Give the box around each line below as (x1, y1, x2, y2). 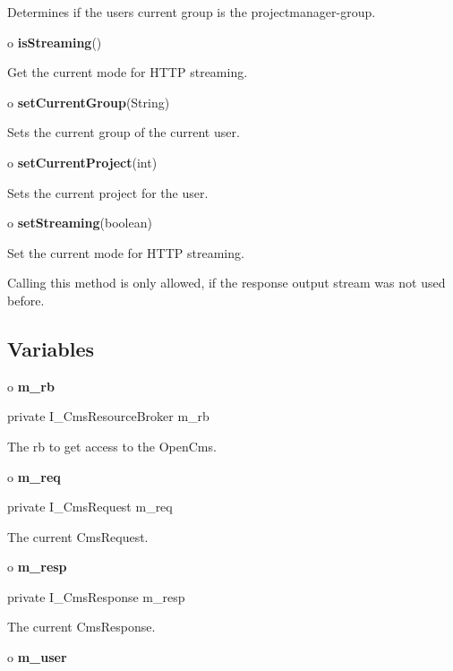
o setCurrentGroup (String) (7, 92, 170, 111)
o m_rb (7, 376, 55, 395)
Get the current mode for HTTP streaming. (7, 63, 248, 82)
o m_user (7, 648, 67, 667)
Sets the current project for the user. (7, 183, 209, 202)
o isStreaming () (7, 32, 102, 51)
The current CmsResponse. (7, 617, 156, 636)
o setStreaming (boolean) (7, 213, 152, 232)
